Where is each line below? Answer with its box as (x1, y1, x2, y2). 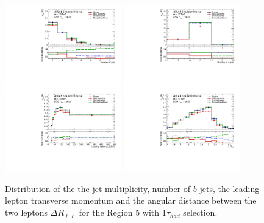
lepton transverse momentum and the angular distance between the (5, 194, 257, 207)
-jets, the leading (196, 182, 260, 194)
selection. (183, 206, 218, 219)
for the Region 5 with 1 (79, 206, 166, 219)
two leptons (5, 206, 48, 219)
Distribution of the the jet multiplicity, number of (5, 182, 191, 194)
